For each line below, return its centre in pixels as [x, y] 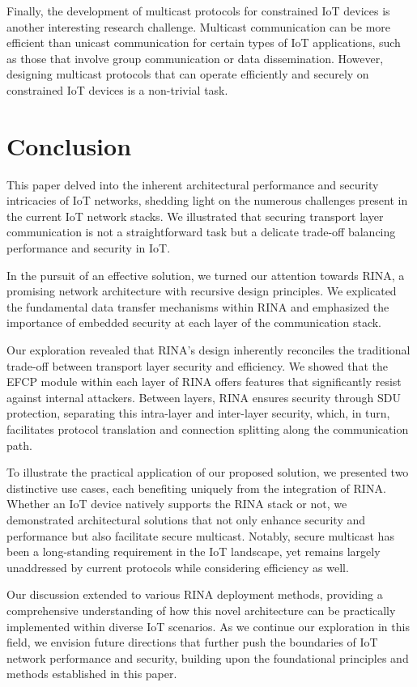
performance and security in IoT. [89, 248]
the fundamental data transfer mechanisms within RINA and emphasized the [198, 306]
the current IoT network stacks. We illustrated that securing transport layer [195, 216]
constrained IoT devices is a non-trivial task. [117, 89]
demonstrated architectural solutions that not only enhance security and [186, 519]
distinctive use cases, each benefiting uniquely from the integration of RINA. [196, 488]
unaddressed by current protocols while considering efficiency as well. [178, 567]
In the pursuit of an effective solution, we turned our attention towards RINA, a [206, 275]
